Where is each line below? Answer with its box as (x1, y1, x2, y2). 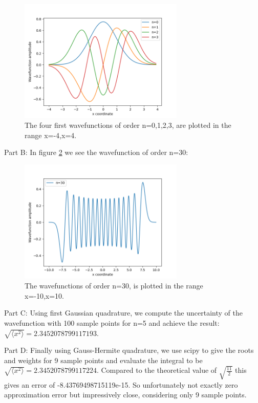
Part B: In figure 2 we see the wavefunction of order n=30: (4, 147, 188, 158)
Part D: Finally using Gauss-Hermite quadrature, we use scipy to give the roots (4, 345, 254, 355)
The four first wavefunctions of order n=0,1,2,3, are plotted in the (25, 120, 231, 130)
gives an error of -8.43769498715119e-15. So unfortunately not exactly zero (4, 379, 238, 390)
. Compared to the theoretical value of (96, 365, 217, 375)
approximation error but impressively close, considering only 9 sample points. (4, 389, 247, 400)
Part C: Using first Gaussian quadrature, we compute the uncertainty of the (4, 307, 243, 318)
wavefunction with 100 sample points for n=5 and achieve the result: (4, 317, 220, 328)
